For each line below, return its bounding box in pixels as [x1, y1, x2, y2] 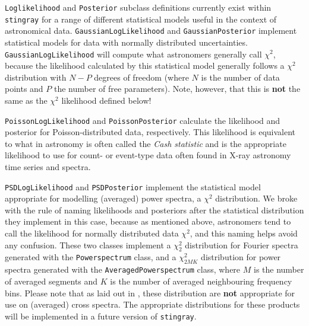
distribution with [5, 71, 67, 83]
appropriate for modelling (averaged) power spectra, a [5, 192, 201, 204]
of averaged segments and [5, 274, 98, 287]
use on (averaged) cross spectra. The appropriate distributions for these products [5, 298, 300, 311]
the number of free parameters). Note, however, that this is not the [53, 82, 301, 95]
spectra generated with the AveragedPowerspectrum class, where [5, 263, 241, 276]
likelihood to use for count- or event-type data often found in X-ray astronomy [5, 149, 291, 161]
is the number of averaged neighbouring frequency [110, 274, 292, 287]
